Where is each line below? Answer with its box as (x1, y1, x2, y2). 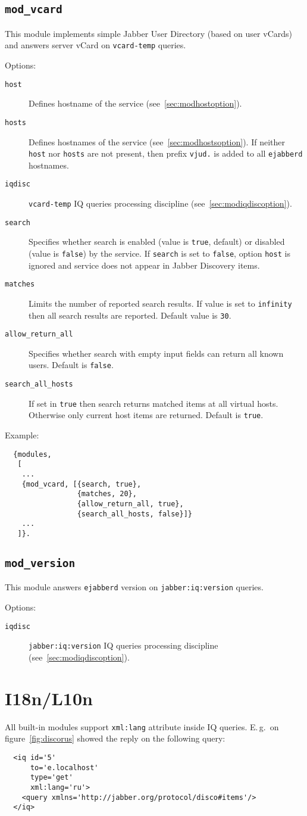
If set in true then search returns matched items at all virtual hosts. (29, 397, 278, 409)
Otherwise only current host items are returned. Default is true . (29, 409, 264, 421)
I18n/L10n (5, 686, 93, 710)
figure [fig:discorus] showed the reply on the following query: (5, 732, 225, 745)
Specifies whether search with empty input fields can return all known (29, 347, 284, 359)
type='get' (30, 773, 73, 782)
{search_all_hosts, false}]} (77, 509, 192, 518)
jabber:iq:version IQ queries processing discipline (29, 639, 218, 652)
